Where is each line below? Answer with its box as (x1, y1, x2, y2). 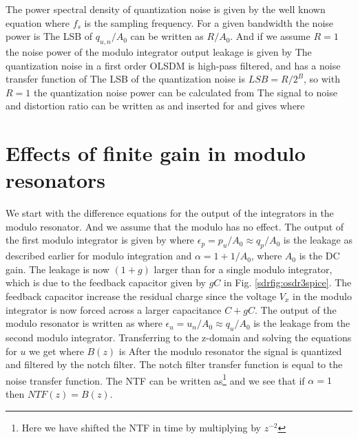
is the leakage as (283, 233, 352, 247)
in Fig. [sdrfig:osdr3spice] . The (224, 275, 352, 290)
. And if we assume (230, 29, 310, 43)
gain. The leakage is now (6, 261, 109, 276)
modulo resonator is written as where (6, 316, 162, 330)
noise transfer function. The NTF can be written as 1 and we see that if (6, 371, 305, 387)
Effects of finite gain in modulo (6, 139, 306, 167)
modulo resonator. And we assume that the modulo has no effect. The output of (6, 219, 344, 233)
